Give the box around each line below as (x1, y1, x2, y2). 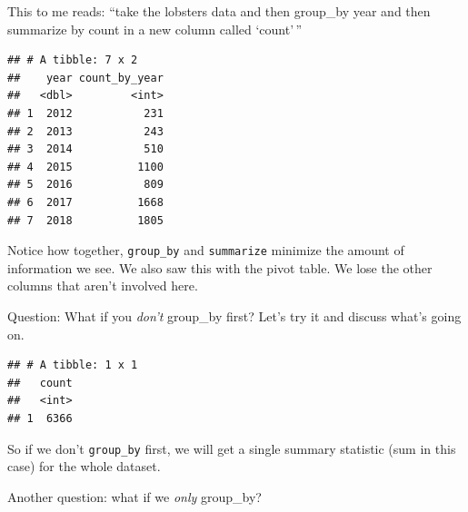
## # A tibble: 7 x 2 (7, 54, 138, 67)
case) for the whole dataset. (7, 457, 161, 476)
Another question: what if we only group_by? (7, 487, 262, 506)
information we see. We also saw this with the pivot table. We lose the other (7, 258, 433, 277)
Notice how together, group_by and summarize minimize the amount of (7, 241, 404, 260)
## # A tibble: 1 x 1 (7, 359, 138, 372)
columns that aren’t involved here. (7, 276, 198, 295)
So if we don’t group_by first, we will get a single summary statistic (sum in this (7, 438, 456, 458)
